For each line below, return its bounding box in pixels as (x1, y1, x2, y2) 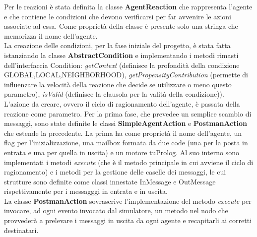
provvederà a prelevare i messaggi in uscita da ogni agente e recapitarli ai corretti (4, 215, 252, 226)
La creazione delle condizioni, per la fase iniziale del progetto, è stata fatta (4, 40, 231, 51)
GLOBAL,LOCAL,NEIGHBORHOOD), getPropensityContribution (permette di (4, 69, 248, 80)
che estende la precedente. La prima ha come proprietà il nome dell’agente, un (4, 127, 242, 138)
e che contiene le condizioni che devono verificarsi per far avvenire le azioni (4, 11, 231, 21)
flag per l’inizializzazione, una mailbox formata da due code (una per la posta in (4, 137, 248, 148)
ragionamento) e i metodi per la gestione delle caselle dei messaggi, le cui (4, 167, 226, 177)
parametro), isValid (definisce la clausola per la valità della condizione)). (4, 89, 224, 99)
